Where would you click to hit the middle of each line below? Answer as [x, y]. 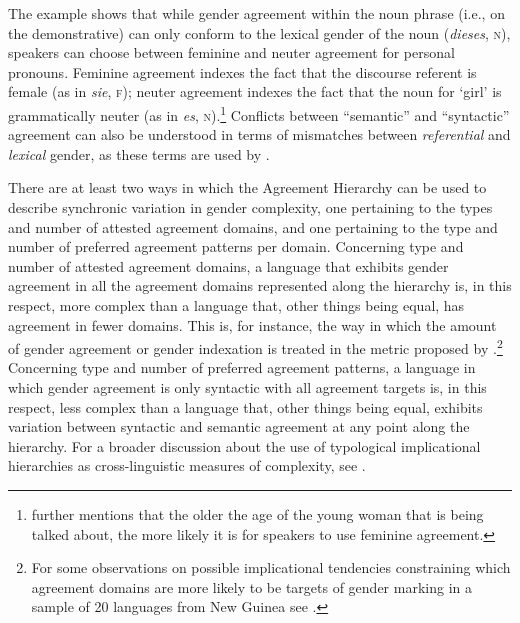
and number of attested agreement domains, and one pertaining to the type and [253, 226]
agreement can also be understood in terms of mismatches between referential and [259, 134]
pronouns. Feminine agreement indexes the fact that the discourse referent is [242, 71]
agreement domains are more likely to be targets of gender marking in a [251, 586]
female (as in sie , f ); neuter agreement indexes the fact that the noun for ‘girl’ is [255, 91]
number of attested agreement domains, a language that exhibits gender [228, 265]
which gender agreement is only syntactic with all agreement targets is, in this [247, 387]
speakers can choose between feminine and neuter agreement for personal [231, 52]
